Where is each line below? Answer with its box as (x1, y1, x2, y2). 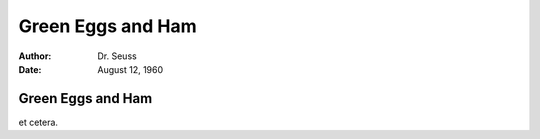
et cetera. (18, 116, 59, 128)
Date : (18, 63, 42, 75)
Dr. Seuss (97, 50, 137, 62)
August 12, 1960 (97, 63, 164, 75)
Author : (18, 50, 52, 62)
